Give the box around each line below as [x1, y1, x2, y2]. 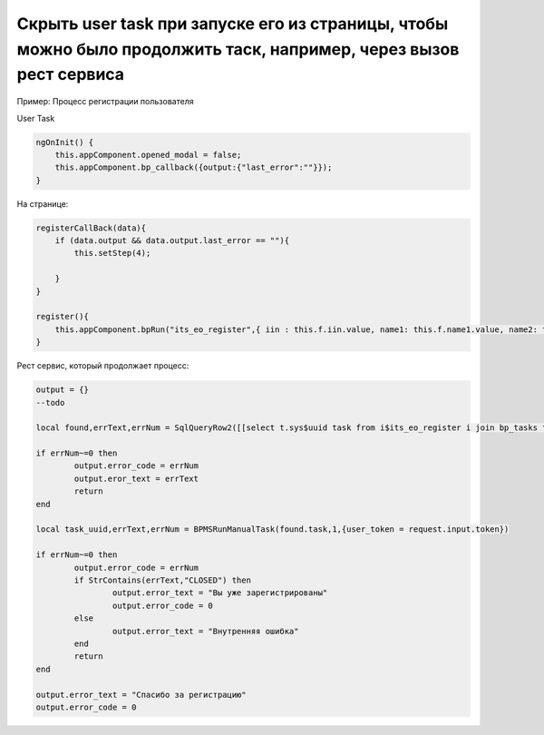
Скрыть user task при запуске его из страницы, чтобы [16, 14, 449, 34]
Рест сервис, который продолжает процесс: [16, 360, 189, 371]
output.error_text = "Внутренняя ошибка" [112, 626, 299, 636]
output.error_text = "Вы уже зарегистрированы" [112, 588, 328, 598]
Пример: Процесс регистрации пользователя [16, 96, 194, 107]
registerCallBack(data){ [35, 222, 147, 233]
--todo [35, 397, 65, 407]
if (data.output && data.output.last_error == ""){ [54, 236, 290, 246]
